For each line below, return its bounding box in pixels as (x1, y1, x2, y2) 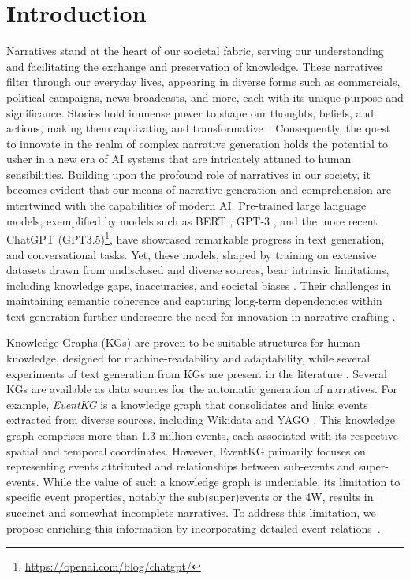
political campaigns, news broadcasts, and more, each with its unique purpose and (6, 88, 404, 105)
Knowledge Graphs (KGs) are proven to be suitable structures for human (6, 334, 360, 351)
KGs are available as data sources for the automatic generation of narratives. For (6, 381, 397, 397)
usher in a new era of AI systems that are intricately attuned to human (6, 151, 352, 167)
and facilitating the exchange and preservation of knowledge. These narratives (6, 58, 382, 74)
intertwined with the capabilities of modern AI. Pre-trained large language (6, 197, 367, 214)
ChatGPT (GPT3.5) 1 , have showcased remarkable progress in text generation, (6, 229, 385, 247)
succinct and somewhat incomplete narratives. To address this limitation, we (6, 504, 376, 520)
